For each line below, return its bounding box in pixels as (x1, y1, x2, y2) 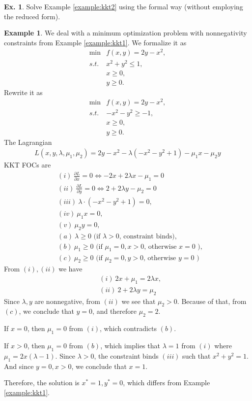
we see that (121, 296, 156, 306)
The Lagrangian (4, 136, 52, 147)
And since (4, 361, 34, 371)
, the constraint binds (94, 350, 159, 361)
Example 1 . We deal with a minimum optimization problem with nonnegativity (4, 28, 247, 38)
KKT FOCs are (4, 160, 51, 170)
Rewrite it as (4, 87, 43, 97)
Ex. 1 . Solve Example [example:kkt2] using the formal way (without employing (4, 1, 243, 11)
